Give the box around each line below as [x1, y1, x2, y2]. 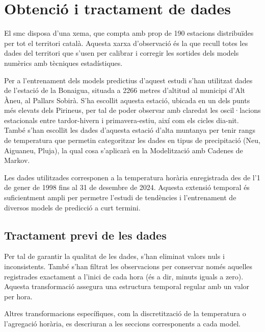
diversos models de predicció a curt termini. [4, 202, 141, 212]
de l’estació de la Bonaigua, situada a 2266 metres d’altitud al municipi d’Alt [4, 85, 245, 96]
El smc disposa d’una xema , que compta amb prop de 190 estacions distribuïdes [4, 28, 254, 38]
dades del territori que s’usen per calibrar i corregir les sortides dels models [4, 48, 239, 58]
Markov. [4, 155, 30, 165]
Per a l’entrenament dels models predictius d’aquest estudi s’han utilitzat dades [4, 75, 253, 85]
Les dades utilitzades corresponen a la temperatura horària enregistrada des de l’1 [4, 172, 260, 182]
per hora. [4, 291, 33, 301]
